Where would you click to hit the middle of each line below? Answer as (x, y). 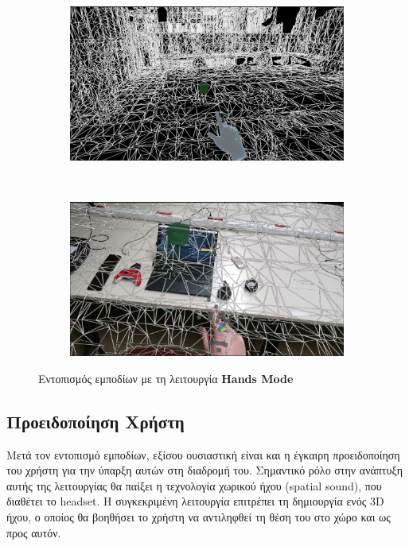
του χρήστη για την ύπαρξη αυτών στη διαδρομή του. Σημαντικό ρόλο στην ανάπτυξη (204, 470)
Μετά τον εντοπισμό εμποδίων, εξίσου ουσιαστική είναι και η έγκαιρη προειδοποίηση (203, 454)
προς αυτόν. (34, 532)
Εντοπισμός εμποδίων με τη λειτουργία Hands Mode (166, 378)
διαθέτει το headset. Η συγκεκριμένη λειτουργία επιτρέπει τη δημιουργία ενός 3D (195, 501)
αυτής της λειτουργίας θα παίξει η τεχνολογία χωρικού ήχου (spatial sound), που (194, 485)
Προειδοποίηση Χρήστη (95, 421)
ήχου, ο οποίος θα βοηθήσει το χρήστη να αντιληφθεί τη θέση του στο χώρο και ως (199, 516)
